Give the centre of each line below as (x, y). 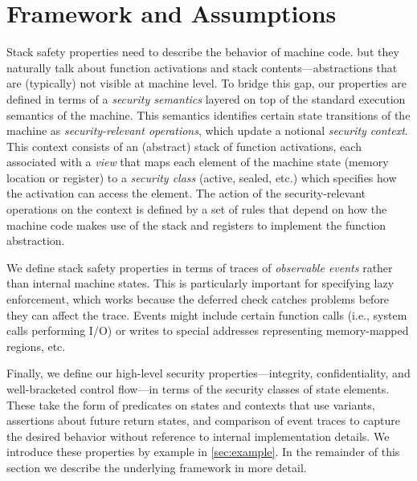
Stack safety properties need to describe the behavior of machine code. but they (203, 52)
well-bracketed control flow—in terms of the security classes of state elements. (198, 389)
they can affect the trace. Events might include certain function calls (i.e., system (207, 314)
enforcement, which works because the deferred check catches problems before (198, 299)
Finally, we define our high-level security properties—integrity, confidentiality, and (208, 373)
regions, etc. (36, 346)
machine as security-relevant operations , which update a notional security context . (207, 130)
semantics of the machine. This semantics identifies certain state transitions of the (208, 114)
